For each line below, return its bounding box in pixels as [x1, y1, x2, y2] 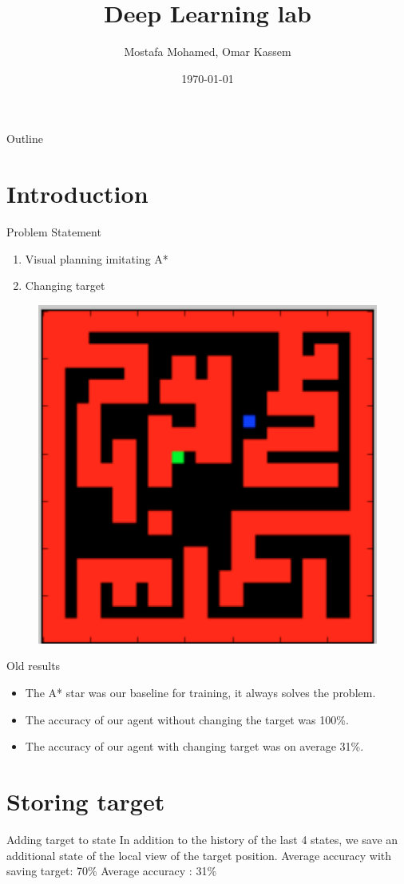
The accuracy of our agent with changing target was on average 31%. [25, 738, 364, 755]
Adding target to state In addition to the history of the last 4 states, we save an [6, 830, 398, 847]
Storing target [6, 784, 165, 817]
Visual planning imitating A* [25, 250, 168, 267]
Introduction [6, 177, 149, 210]
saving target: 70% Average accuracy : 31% [6, 862, 217, 879]
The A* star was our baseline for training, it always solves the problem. [25, 684, 376, 700]
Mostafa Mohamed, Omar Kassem [124, 43, 291, 60]
